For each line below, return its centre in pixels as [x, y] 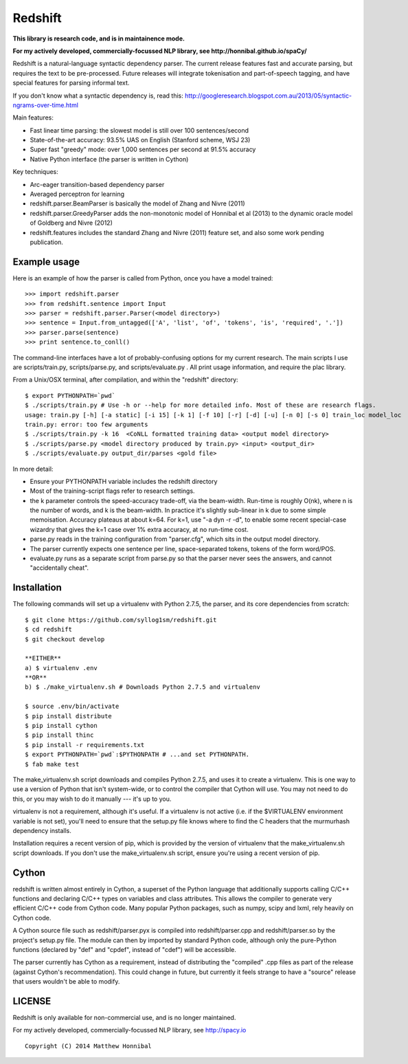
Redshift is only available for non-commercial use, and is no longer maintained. [124, 1018]
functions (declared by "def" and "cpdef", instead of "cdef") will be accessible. [124, 949]
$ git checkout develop [65, 639]
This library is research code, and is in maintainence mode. [99, 38]
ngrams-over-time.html [46, 105]
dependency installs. [42, 830]
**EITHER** [43, 658]
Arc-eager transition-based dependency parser [97, 184]
